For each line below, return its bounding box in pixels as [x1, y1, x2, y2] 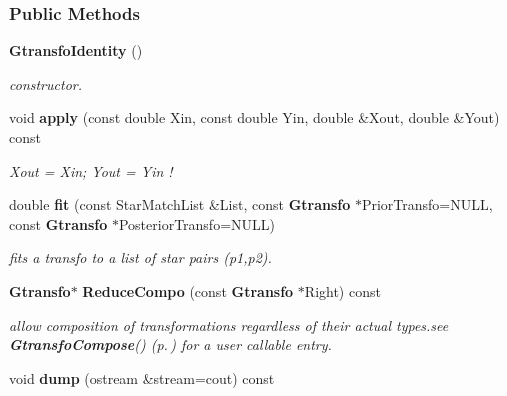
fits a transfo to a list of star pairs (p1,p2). [9, 247, 272, 268]
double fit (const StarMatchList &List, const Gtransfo [9, 194, 351, 215]
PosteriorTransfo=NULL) [118, 213, 275, 234]
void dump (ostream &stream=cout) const [9, 367, 275, 388]
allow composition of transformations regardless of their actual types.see [9, 314, 449, 335]
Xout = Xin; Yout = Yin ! [9, 160, 173, 181]
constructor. [9, 73, 82, 94]
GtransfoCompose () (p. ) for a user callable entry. [9, 334, 332, 355]
